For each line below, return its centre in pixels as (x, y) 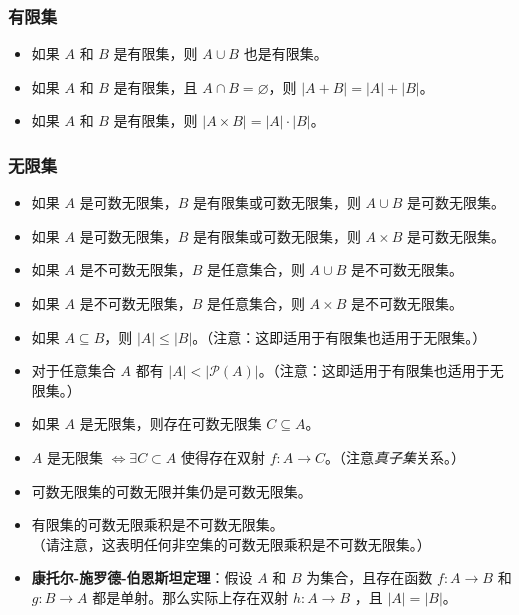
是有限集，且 (155, 86)
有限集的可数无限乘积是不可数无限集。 (157, 524)
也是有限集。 (285, 53)
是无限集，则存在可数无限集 (170, 423)
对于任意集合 (73, 370)
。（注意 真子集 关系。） (395, 456)
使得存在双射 (222, 456)
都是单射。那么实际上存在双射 (190, 596)
